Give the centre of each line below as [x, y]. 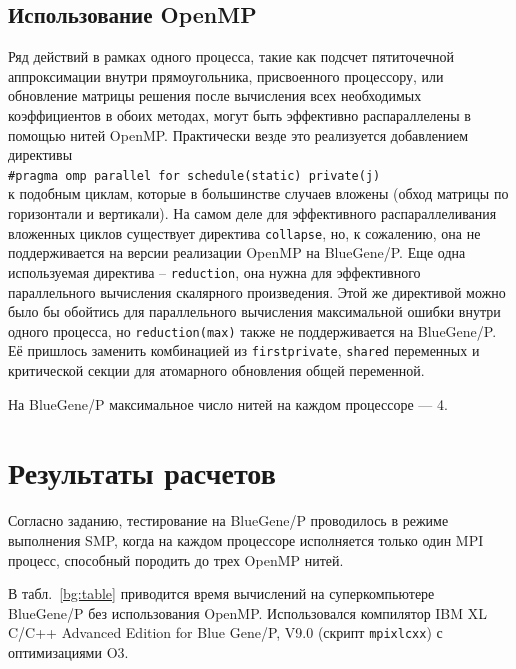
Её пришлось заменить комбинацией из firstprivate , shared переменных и [244, 350]
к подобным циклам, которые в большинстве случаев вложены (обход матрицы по [258, 193]
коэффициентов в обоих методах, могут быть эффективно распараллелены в [239, 114]
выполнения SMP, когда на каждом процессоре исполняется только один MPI [246, 539]
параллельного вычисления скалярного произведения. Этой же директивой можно [257, 291]
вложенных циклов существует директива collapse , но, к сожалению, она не [244, 232]
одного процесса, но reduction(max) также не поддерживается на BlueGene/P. [252, 330]
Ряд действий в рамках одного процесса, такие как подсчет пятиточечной [231, 56]
